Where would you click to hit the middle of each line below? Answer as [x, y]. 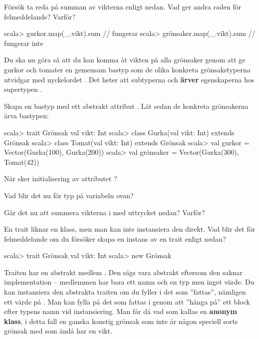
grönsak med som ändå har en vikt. [58, 331]
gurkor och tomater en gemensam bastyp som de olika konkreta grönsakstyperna [127, 69]
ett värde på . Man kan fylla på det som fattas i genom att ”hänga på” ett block [127, 301]
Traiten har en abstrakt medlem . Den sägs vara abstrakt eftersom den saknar [124, 272]
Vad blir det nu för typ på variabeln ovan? [69, 195]
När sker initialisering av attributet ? [61, 178]
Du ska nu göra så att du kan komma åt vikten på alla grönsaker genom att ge [125, 60]
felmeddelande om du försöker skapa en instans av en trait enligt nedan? [115, 238]
